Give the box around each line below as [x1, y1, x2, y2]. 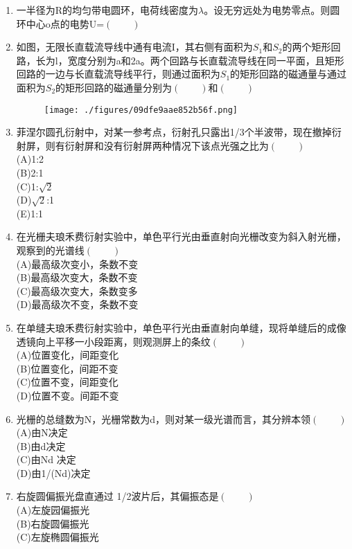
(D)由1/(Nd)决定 [16, 465, 91, 480]
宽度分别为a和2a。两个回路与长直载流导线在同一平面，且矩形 [67, 53, 344, 67]
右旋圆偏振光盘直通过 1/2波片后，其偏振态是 [16, 489, 219, 503]
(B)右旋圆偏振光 [16, 516, 89, 530]
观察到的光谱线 [16, 242, 85, 257]
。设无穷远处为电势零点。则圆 [204, 3, 340, 17]
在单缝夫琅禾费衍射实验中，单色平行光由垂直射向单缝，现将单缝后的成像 [16, 320, 346, 334]
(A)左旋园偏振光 [16, 503, 90, 517]
